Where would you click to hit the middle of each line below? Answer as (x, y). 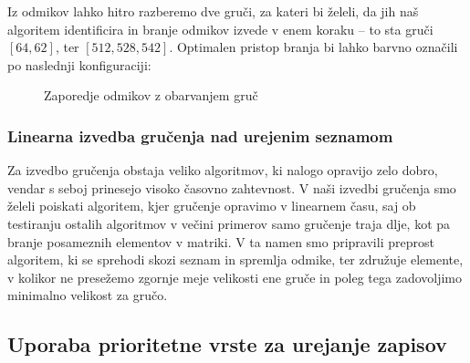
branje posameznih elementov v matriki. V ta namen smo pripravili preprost (221, 241)
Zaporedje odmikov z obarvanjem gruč (151, 95)
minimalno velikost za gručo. (88, 295)
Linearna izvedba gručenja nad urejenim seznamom (200, 135)
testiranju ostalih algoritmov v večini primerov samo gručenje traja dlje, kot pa (229, 223)
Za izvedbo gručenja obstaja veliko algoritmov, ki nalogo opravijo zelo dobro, (223, 170)
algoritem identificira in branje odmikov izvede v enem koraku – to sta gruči (220, 29)
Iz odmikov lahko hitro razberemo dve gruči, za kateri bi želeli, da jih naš (213, 11)
